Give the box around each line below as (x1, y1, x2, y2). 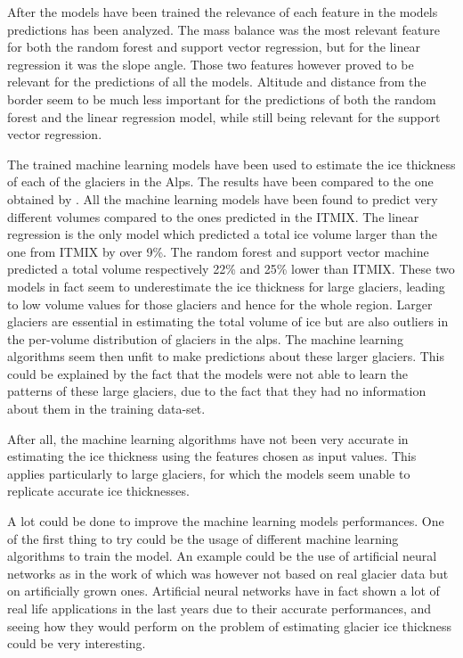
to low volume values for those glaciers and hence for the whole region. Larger (7, 294, 433, 313)
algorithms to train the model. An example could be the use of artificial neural (7, 547, 437, 565)
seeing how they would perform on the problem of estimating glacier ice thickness (7, 616, 451, 635)
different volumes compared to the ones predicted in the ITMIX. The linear (7, 207, 419, 226)
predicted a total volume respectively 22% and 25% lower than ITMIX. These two (7, 259, 455, 278)
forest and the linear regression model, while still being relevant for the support (7, 107, 441, 126)
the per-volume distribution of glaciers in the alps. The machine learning (7, 329, 403, 348)
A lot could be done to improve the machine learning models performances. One (7, 512, 444, 531)
